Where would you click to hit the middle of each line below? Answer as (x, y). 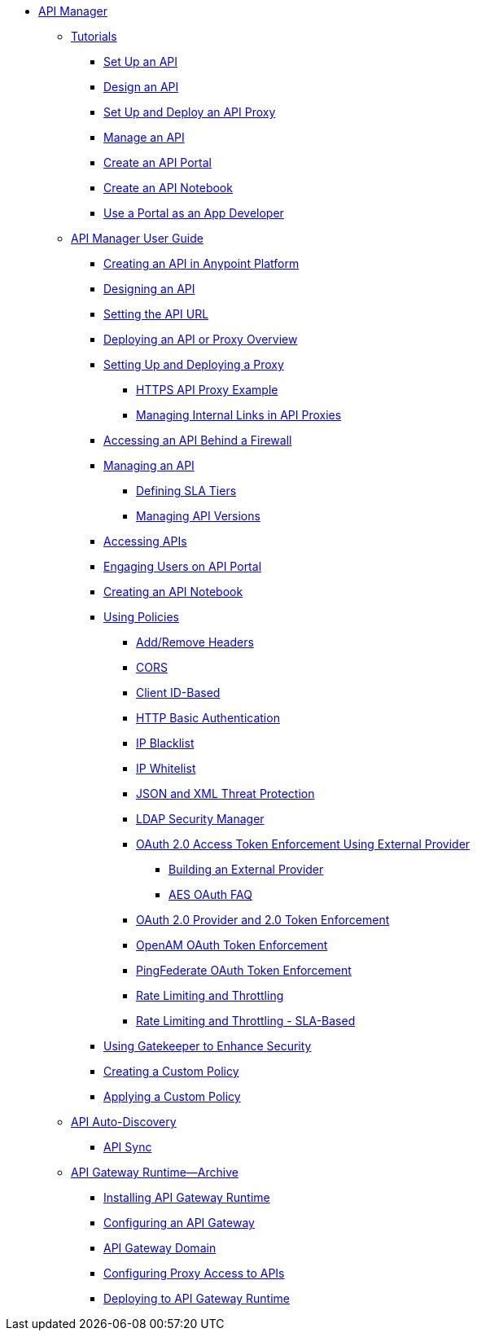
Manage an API (144, 137)
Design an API (141, 87)
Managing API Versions (198, 516)
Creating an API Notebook (173, 592)
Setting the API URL (156, 314)
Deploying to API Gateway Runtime (197, 1298)
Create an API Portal (158, 162)
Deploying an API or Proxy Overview (201, 339)
